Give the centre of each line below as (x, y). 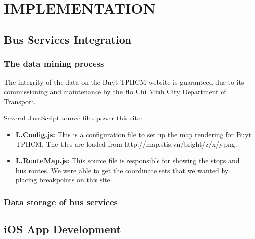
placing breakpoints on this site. (64, 180)
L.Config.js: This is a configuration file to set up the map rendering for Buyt (133, 134)
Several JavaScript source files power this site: (73, 118)
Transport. (20, 101)
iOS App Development (63, 228)
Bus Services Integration (68, 39)
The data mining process (54, 64)
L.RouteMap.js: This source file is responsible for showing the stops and (127, 160)
